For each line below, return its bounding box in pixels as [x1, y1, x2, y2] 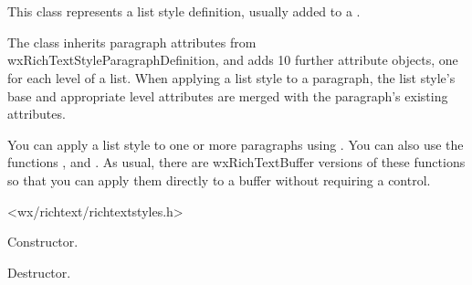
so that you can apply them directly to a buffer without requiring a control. [7, 170, 431, 189]
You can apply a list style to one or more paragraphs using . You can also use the [7, 134, 464, 153]
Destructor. [7, 262, 71, 281]
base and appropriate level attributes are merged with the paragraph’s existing [7, 86, 448, 105]
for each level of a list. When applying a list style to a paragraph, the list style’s [7, 68, 456, 87]
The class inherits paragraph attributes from [7, 32, 257, 51]
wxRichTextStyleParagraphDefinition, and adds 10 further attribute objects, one [7, 50, 458, 69]
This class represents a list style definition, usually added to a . [7, 2, 361, 21]
